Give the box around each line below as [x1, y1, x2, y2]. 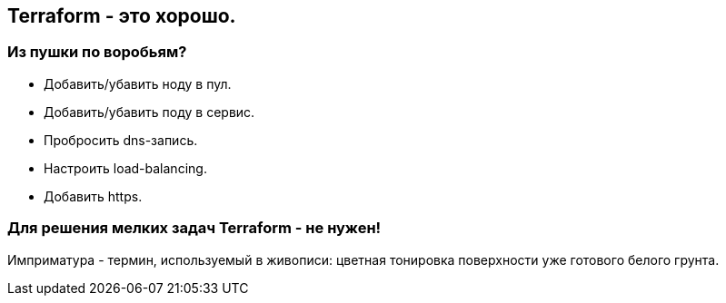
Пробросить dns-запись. [44, 132, 198, 148]
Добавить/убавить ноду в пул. [44, 75, 232, 92]
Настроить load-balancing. [44, 160, 207, 176]
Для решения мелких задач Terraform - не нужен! [7, 219, 382, 238]
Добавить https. [44, 188, 143, 204]
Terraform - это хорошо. [7, 5, 236, 27]
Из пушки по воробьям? [7, 43, 187, 62]
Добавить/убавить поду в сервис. [44, 103, 255, 120]
